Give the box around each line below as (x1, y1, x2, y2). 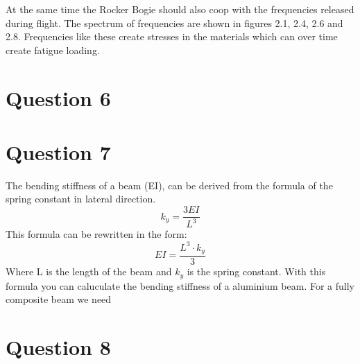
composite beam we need (6, 292, 112, 306)
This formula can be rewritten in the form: (6, 227, 187, 241)
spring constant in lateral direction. (6, 191, 156, 206)
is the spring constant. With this (187, 264, 326, 279)
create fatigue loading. (6, 42, 100, 57)
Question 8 (6, 332, 111, 361)
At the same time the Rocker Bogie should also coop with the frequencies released (6, 2, 354, 16)
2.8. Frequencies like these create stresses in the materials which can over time (6, 29, 338, 44)
